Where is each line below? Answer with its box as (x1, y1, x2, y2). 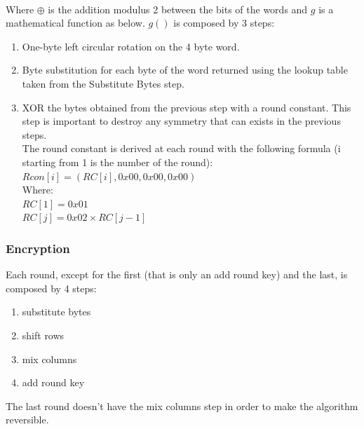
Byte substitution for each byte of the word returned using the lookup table (22, 62, 348, 77)
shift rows (22, 327, 65, 342)
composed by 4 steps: (6, 280, 97, 295)
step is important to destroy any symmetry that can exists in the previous (22, 114, 341, 128)
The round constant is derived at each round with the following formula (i (22, 141, 341, 156)
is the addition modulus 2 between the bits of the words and (48, 1, 308, 16)
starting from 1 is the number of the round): (22, 154, 213, 169)
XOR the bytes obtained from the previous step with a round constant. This (22, 100, 351, 114)
